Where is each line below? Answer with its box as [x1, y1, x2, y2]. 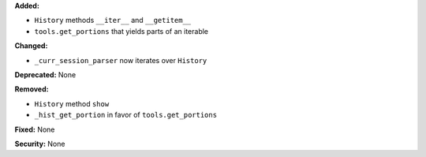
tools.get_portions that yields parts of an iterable [34, 26, 209, 36]
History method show [34, 99, 110, 108]
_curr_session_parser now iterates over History [34, 55, 207, 65]
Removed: [14, 84, 49, 94]
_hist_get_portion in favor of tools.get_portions [34, 110, 217, 120]
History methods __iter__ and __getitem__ [34, 16, 192, 25]
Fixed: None [14, 125, 55, 134]
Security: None [14, 139, 65, 148]
